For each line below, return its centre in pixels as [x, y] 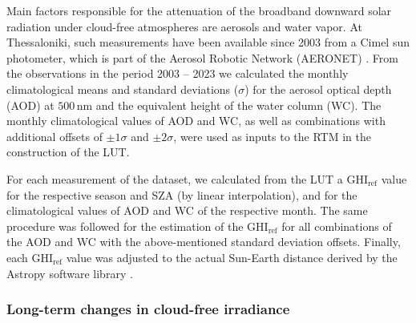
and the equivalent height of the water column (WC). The [238, 105]
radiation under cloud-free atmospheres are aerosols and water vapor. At [184, 26]
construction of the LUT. [68, 152]
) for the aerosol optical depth [318, 89]
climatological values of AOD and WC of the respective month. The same [187, 210]
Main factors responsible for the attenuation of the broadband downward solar [199, 10]
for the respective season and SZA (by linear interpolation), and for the [182, 194]
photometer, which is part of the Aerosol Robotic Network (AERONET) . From [202, 57]
